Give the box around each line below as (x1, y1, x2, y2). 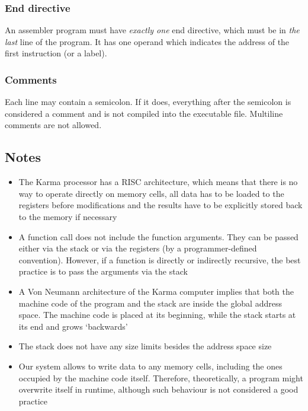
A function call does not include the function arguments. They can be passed (18, 230, 299, 243)
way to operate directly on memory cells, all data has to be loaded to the (18, 187, 284, 199)
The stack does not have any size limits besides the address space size (18, 340, 272, 352)
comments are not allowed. (5, 119, 102, 131)
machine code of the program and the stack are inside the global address (18, 297, 282, 309)
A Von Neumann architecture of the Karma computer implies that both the (18, 285, 294, 297)
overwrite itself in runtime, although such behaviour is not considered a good (18, 383, 299, 396)
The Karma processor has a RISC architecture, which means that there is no (18, 176, 298, 188)
